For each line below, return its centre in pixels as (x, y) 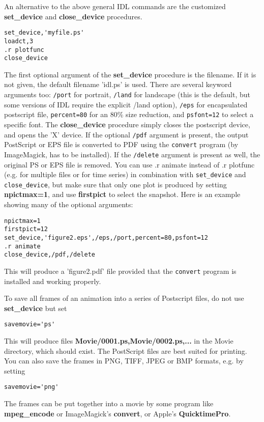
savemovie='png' (32, 387)
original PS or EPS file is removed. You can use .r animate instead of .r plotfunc (129, 164)
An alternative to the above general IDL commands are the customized (115, 6)
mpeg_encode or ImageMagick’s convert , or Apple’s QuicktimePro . (118, 413)
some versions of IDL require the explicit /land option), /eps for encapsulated (126, 104)
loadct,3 (19, 41)
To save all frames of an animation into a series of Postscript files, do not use (124, 298)
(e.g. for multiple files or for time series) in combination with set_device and (125, 174)
